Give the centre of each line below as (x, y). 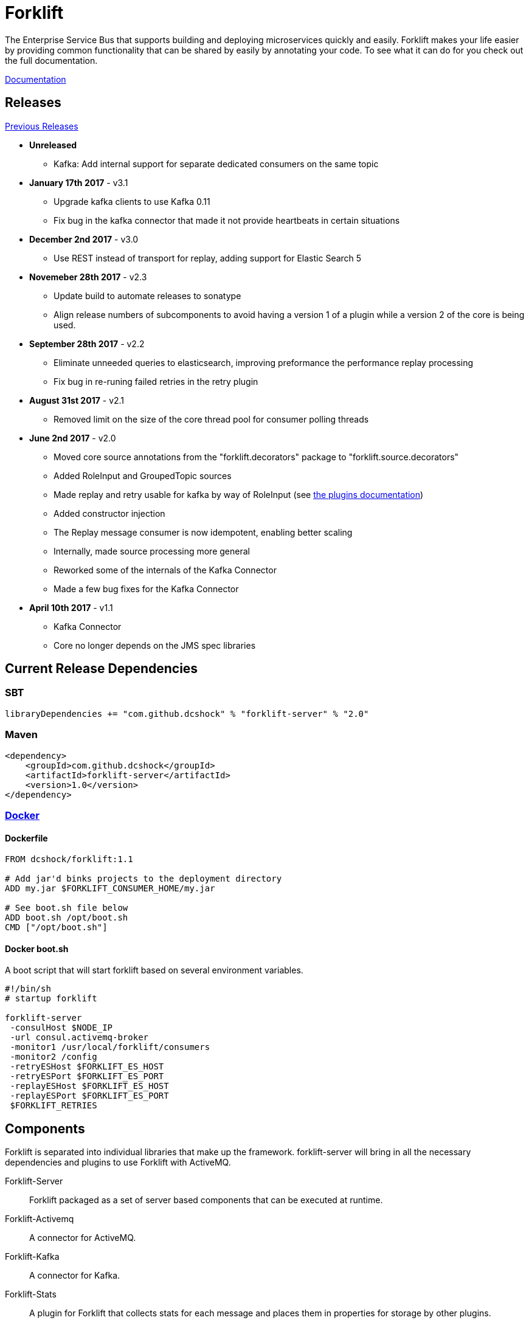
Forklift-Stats (31, 1294)
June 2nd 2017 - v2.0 (73, 438)
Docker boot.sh (37, 948)
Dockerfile (26, 838)
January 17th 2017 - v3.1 (79, 182)
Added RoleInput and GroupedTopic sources (143, 475)
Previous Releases (42, 126)
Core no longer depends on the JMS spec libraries (155, 645)
